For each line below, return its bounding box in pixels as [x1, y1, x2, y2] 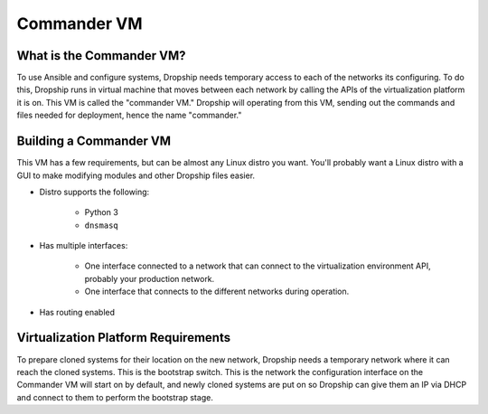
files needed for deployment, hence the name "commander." [16, 109, 242, 121]
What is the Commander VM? [16, 48, 186, 63]
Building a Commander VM [16, 134, 172, 149]
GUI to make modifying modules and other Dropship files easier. [16, 170, 256, 181]
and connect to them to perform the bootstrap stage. [16, 391, 214, 402]
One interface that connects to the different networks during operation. [84, 286, 350, 297]
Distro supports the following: [39, 186, 150, 197]
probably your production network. [84, 273, 215, 284]
